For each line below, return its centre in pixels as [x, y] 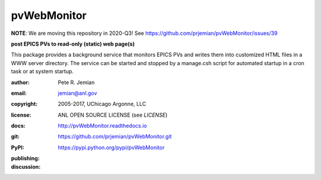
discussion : [26, 166]
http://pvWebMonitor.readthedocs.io [103, 126]
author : [20, 82]
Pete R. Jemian [76, 82]
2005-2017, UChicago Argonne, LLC [102, 104]
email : [19, 93]
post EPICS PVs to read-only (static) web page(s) [73, 44]
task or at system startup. [42, 72]
